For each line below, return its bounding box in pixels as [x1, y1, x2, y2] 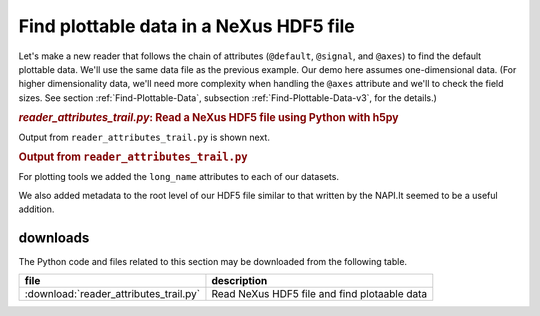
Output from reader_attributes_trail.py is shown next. [18, 131, 270, 143]
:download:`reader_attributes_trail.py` [24, 287, 200, 301]
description [211, 274, 268, 288]
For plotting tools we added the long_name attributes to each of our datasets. [18, 171, 340, 183]
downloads [18, 229, 90, 246]
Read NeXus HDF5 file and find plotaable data [211, 287, 428, 301]
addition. [18, 203, 55, 215]
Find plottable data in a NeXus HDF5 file [18, 15, 355, 37]
